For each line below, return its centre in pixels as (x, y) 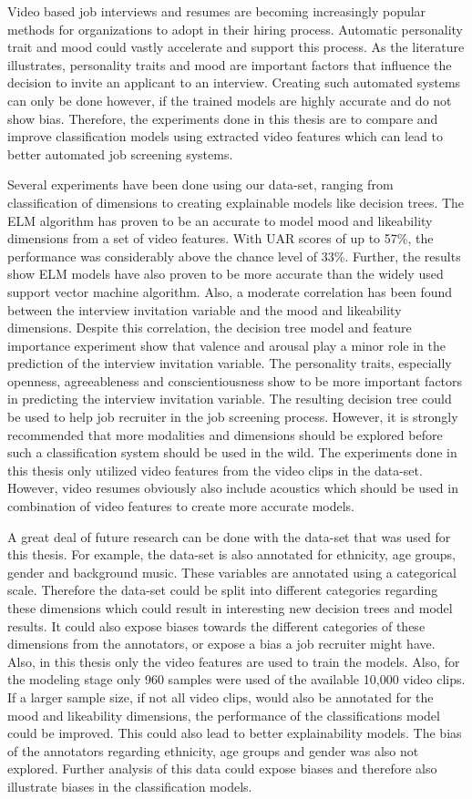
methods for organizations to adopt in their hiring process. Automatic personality (235, 29)
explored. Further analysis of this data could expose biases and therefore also (222, 768)
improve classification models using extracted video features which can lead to (226, 136)
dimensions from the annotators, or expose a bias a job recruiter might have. (221, 644)
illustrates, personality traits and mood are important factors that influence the (230, 64)
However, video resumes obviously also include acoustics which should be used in (233, 488)
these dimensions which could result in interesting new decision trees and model (230, 608)
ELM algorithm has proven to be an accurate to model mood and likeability (220, 220)
